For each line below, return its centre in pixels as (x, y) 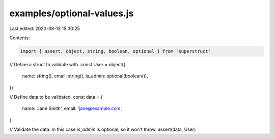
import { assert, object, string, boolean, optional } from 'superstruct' (116, 51)
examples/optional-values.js (72, 13)
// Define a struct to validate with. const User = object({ (67, 64)
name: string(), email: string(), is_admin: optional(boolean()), (85, 76)
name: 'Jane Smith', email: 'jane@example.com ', (73, 108)
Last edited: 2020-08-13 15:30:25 (45, 29)
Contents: (20, 38)
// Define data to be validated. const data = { (56, 97)
